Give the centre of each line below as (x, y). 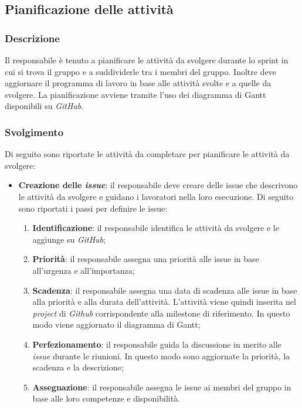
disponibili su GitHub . (44, 106)
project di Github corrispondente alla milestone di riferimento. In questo (161, 313)
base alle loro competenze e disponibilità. (106, 398)
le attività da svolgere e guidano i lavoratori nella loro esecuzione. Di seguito (156, 196)
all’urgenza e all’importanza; (84, 270)
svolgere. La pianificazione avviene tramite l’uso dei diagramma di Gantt (135, 94)
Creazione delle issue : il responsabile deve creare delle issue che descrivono (158, 185)
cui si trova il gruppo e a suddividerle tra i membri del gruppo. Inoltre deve (140, 71)
